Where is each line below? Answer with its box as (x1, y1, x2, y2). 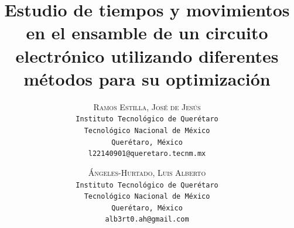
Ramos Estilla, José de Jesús (93, 100, 201, 113)
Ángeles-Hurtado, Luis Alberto (88, 166, 206, 178)
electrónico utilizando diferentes (15, 43, 279, 67)
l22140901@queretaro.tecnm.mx (88, 149, 206, 158)
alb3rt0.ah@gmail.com (105, 215, 189, 224)
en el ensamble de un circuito (26, 21, 268, 45)
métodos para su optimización (23, 66, 271, 90)
